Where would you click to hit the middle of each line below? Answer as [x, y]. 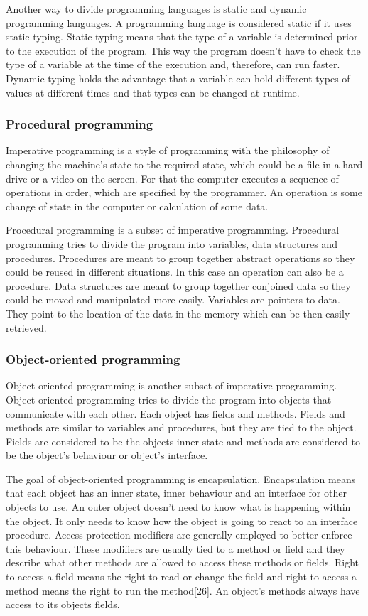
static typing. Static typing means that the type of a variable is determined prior [182, 37]
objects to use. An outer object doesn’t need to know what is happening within [178, 507]
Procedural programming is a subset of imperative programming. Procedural [173, 230]
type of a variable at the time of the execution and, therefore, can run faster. [173, 64]
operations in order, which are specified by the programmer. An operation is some [184, 192]
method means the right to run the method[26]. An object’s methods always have [183, 590]
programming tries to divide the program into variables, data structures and [172, 243]
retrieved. [26, 327]
